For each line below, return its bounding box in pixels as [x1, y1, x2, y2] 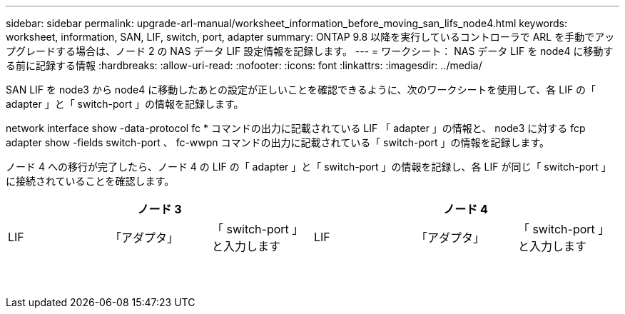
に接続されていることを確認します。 [6, 175, 175, 187]
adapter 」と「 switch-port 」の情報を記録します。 [6, 98, 244, 110]
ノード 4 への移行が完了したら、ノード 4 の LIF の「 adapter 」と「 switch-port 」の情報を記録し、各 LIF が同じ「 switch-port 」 [6, 161, 611, 173]
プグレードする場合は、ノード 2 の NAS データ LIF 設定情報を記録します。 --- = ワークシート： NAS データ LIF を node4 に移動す [6, 45, 614, 57]
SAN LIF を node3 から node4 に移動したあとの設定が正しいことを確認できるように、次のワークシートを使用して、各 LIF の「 [6, 83, 596, 96]
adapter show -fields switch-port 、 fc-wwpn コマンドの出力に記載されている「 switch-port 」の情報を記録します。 [6, 136, 550, 148]
